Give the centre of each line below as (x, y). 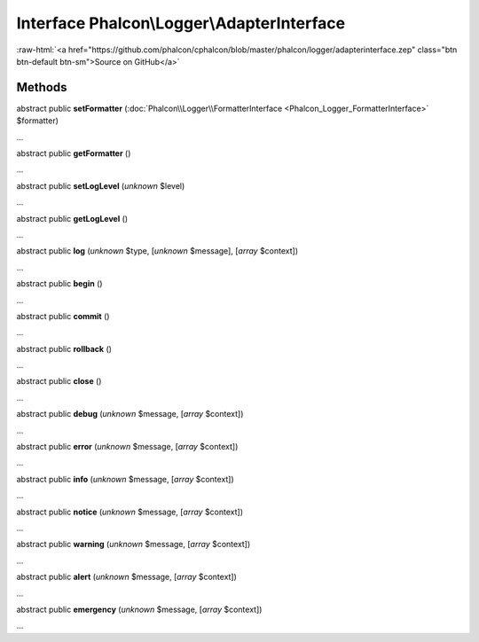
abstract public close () (59, 381)
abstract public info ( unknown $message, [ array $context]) (125, 479)
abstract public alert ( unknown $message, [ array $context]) (126, 577)
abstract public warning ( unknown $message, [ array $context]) (133, 544)
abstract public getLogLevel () (72, 218)
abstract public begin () (59, 284)
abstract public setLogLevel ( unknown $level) (101, 185)
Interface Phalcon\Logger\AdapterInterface (181, 23)
